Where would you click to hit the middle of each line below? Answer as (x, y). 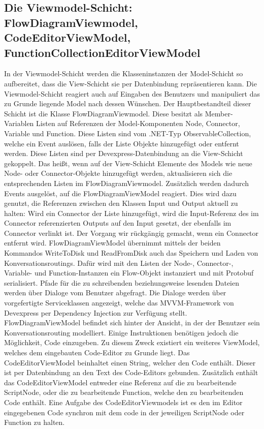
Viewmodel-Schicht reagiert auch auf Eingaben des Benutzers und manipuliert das (132, 93)
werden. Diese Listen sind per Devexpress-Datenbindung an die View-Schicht (124, 153)
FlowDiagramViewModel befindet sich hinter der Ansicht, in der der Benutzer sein (132, 323)
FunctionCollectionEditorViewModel (102, 52)
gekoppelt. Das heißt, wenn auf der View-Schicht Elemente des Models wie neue (128, 163)
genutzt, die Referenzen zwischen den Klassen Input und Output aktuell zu (121, 203)
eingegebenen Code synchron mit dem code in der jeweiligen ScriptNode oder (124, 412)
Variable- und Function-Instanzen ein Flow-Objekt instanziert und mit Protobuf (129, 273)
